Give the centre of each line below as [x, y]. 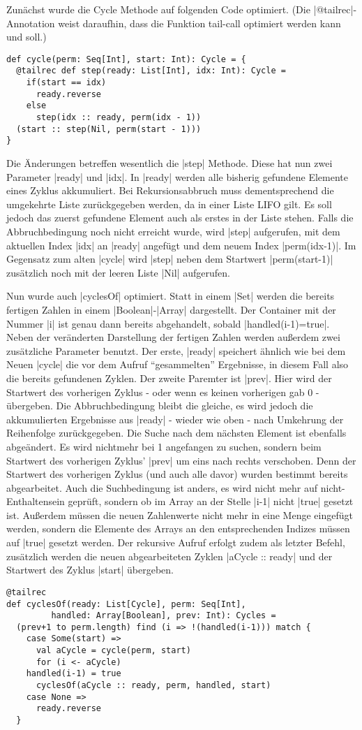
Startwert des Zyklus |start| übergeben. [90, 570]
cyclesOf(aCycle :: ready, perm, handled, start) [153, 686]
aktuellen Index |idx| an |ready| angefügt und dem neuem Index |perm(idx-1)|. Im [181, 245]
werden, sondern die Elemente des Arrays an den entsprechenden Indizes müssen [178, 528]
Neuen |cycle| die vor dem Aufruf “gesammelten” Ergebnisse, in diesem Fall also [178, 364]
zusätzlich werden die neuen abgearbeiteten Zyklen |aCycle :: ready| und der [169, 556]
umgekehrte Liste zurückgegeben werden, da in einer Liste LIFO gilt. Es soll [169, 204]
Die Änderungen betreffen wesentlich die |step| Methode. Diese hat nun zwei [169, 163]
